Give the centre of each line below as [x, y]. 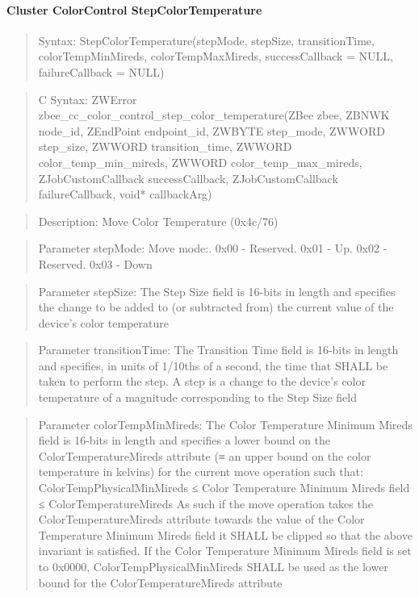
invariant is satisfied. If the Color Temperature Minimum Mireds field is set [225, 551]
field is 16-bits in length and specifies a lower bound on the [184, 440]
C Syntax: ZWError [88, 99]
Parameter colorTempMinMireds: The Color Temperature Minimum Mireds [225, 424]
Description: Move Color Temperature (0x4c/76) [158, 221]
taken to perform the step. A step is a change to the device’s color [202, 381]
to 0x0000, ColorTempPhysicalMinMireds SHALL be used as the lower [213, 567]
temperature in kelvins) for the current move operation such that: [201, 472]
